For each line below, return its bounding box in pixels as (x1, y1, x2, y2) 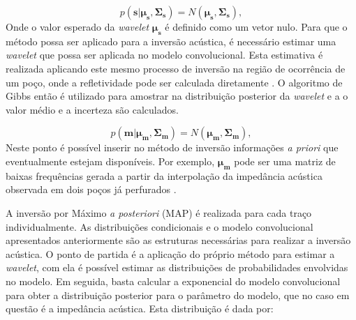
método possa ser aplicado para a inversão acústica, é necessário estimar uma (6, 33, 336, 48)
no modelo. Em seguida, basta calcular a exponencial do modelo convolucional (6, 273, 341, 288)
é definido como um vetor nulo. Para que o (165, 20, 348, 33)
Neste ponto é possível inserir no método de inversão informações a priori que (6, 140, 339, 155)
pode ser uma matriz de (234, 153, 336, 168)
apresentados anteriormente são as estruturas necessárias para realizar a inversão (6, 233, 351, 247)
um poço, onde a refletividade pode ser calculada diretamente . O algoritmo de (6, 75, 343, 89)
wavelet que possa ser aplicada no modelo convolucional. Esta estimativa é (6, 47, 323, 62)
